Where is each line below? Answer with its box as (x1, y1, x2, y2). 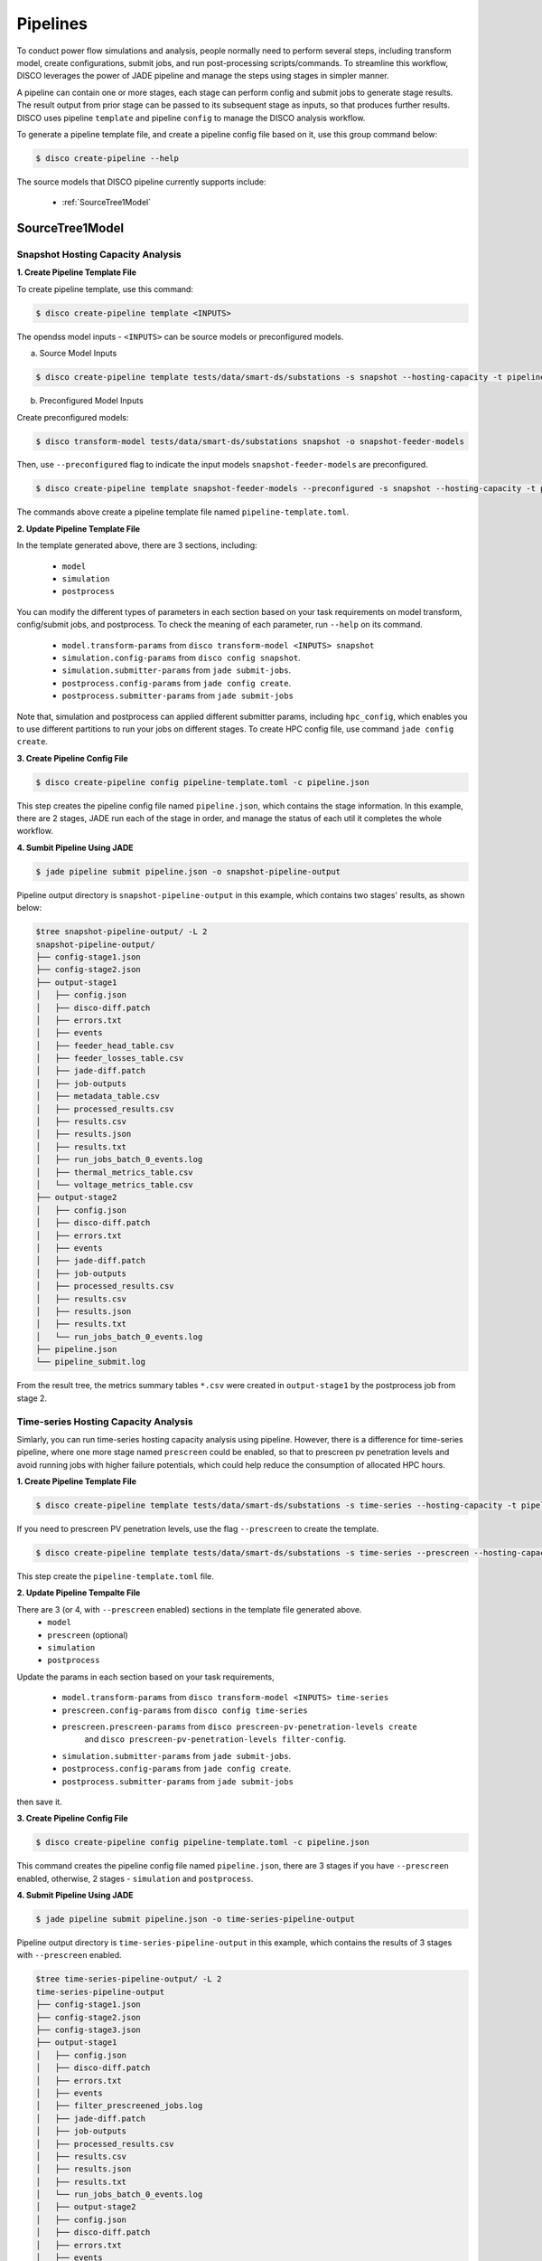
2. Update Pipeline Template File (16, 523, 140, 534)
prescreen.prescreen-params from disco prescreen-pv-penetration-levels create (61, 1721, 417, 1732)
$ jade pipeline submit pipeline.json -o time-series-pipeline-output (35, 1914, 356, 1925)
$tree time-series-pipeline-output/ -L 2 (35, 1974, 222, 1984)
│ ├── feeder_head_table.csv (35, 1040, 175, 1051)
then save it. (16, 1796, 62, 1807)
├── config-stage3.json (35, 2025, 142, 2035)
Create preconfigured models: (16, 412, 129, 422)
